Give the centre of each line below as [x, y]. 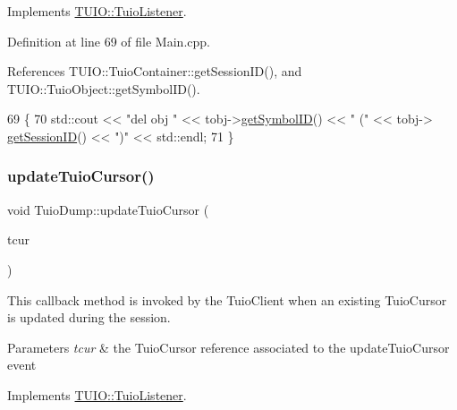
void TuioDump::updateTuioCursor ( [108, 209]
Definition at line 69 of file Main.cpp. [109, 41]
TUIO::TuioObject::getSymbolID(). [104, 88]
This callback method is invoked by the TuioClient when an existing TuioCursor [227, 299]
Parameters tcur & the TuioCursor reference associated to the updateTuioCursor [228, 347]
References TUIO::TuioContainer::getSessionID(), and [155, 71]
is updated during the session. [89, 317]
